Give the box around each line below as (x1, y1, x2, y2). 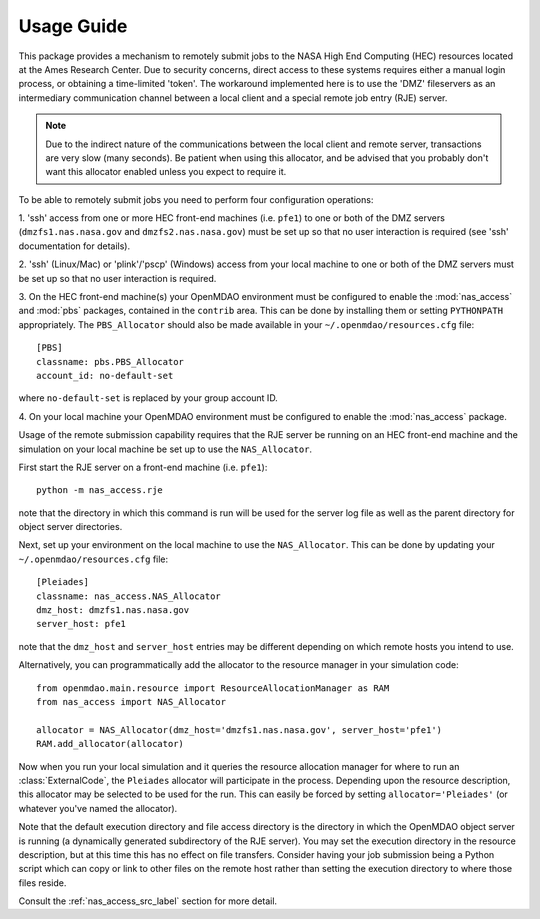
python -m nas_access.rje (36, 485, 164, 496)
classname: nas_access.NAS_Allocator (36, 590, 222, 602)
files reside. (18, 876, 67, 889)
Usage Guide (18, 15, 128, 37)
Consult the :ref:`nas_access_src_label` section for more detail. (18, 895, 278, 907)
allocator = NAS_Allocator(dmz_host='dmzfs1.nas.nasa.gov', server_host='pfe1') (36, 724, 443, 735)
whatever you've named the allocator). (18, 802, 178, 814)
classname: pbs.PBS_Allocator (36, 356, 185, 367)
